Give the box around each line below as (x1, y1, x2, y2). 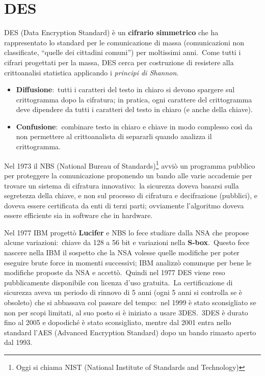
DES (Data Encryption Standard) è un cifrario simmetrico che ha (4, 27, 219, 38)
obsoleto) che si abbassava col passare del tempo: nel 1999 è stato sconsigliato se (4, 297, 256, 308)
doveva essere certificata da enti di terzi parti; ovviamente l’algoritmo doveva (4, 200, 244, 210)
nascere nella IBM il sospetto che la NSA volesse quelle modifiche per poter (4, 247, 240, 258)
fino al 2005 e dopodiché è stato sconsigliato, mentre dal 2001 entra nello (4, 317, 231, 328)
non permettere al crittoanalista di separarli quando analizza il (16, 131, 212, 142)
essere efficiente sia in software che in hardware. (4, 210, 153, 221)
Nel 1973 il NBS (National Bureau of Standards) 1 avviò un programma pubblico (4, 158, 255, 171)
